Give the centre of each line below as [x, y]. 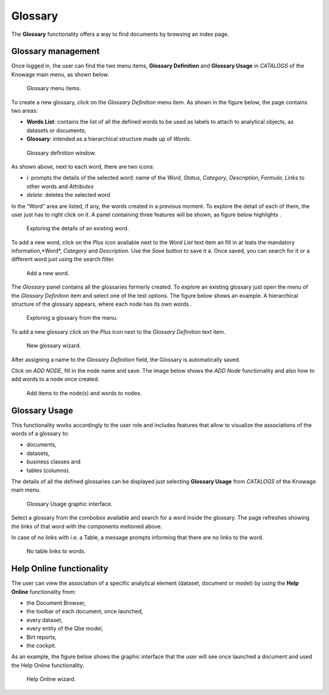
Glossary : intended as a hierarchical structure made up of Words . [109, 139]
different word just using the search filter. [63, 259]
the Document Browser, [56, 603]
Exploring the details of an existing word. [78, 228]
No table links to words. [56, 551]
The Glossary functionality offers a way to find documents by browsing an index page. [120, 34]
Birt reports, [42, 637]
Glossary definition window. [61, 153]
